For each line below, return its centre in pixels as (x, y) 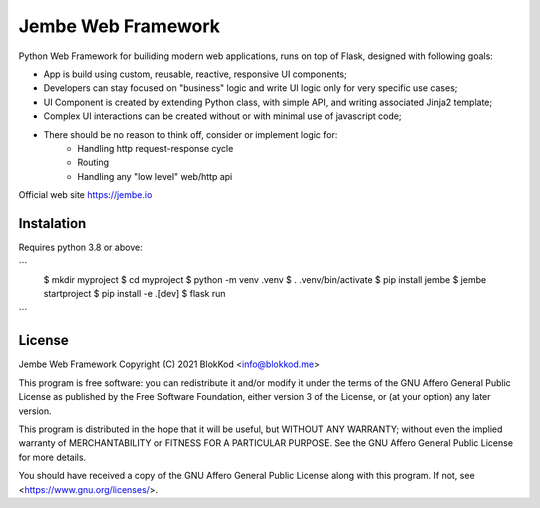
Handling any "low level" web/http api (155, 176)
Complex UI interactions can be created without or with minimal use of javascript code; (222, 116)
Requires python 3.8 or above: (81, 247)
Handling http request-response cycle (155, 148)
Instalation (52, 223)
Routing (93, 162)
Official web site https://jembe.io (85, 195)
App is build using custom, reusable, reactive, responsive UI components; (195, 74)
